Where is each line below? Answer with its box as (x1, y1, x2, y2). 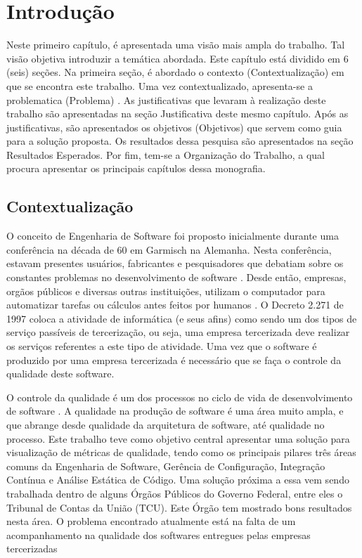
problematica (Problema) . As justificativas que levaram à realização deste (6, 92, 326, 107)
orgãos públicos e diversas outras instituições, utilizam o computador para (6, 283, 325, 298)
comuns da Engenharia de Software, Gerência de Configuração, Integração (6, 458, 325, 473)
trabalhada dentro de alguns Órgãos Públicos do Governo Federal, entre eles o (6, 486, 343, 500)
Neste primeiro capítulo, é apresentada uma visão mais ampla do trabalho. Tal (6, 37, 345, 52)
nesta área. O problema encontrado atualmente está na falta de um (6, 514, 296, 528)
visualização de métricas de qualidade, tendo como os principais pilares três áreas (6, 445, 356, 460)
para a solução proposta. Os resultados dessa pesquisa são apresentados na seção (6, 134, 354, 148)
